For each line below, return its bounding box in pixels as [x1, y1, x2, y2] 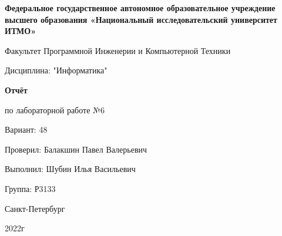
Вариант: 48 [5, 123, 48, 136]
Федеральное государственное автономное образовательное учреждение [5, 2, 276, 14]
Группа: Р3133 [5, 182, 56, 194]
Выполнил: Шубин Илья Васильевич [5, 163, 136, 175]
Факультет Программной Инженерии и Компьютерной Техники [5, 44, 231, 56]
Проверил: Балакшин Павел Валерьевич [5, 143, 147, 155]
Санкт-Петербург [5, 202, 65, 214]
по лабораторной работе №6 [5, 103, 105, 116]
